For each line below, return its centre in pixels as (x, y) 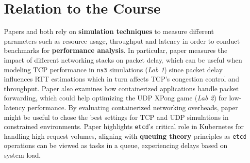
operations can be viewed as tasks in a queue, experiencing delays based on (116, 145)
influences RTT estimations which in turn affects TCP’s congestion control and (122, 79)
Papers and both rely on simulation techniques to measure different (109, 31)
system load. (22, 155)
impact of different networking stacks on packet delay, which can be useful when (123, 59)
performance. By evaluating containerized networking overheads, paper (133, 107)
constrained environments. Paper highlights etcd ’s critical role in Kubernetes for (124, 126)
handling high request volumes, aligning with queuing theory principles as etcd (125, 136)
